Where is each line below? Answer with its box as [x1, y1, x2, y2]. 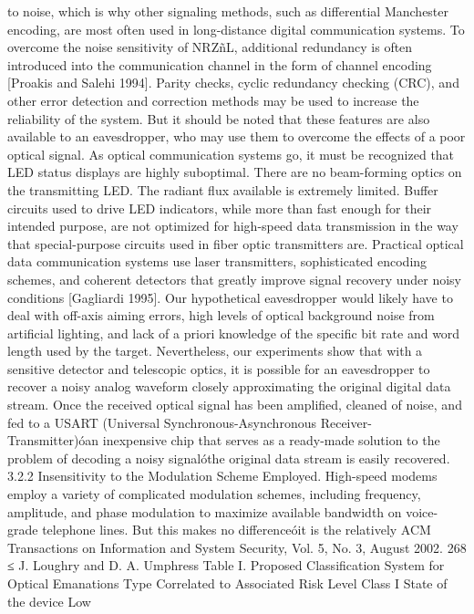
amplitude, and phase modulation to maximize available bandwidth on [7, 502, 402, 521]
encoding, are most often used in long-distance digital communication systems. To [7, 19, 465, 38]
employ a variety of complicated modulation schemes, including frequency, [7, 484, 421, 504]
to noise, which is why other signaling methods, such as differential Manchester [7, 2, 449, 20]
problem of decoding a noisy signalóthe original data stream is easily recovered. [7, 448, 450, 467]
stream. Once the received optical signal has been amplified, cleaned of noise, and [7, 395, 462, 414]
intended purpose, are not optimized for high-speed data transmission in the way [7, 216, 459, 235]
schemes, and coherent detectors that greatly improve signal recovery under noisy [7, 269, 462, 288]
